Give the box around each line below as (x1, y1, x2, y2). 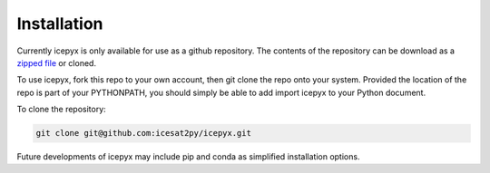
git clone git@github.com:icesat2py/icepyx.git (35, 128, 251, 139)
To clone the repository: (16, 104, 106, 115)
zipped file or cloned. (16, 57, 97, 68)
